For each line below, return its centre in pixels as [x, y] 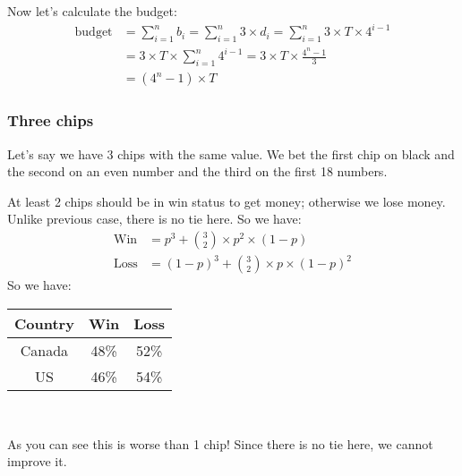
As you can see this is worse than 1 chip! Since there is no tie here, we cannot [220, 443]
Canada [44, 351]
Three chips [51, 120]
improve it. [37, 461]
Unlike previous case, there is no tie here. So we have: [154, 219]
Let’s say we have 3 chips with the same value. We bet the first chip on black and [231, 153]
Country [44, 324]
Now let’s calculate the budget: [92, 11]
